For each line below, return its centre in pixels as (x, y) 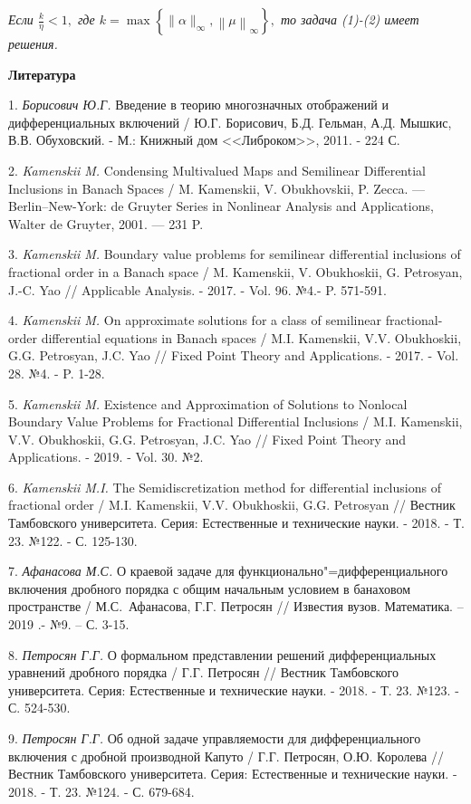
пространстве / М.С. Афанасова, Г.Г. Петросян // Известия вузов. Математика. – (236, 606)
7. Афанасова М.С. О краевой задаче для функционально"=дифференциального (228, 571)
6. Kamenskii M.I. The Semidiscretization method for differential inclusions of (225, 487)
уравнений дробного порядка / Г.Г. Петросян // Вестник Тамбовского (204, 672)
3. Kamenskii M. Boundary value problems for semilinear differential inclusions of (235, 254)
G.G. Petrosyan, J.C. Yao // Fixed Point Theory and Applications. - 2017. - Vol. (234, 355)
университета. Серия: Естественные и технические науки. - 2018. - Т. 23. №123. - (234, 689)
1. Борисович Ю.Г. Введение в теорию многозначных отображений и (198, 105)
